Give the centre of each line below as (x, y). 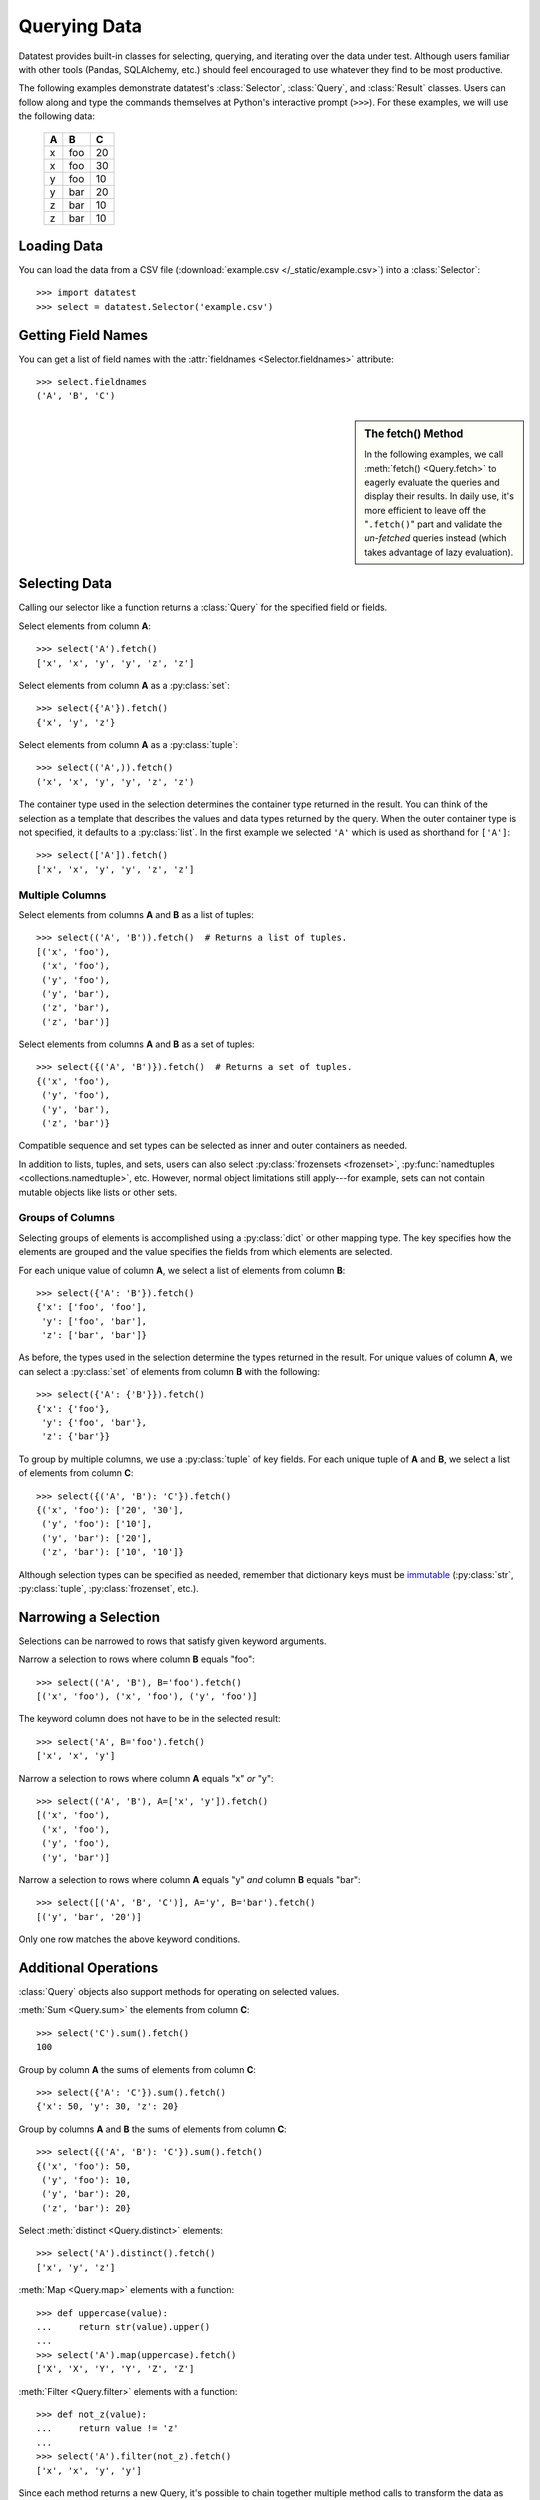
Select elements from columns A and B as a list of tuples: (136, 914)
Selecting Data (65, 583)
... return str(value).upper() (123, 2327)
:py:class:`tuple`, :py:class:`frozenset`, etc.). (108, 1588)
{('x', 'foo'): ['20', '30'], (110, 1510)
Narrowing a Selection (89, 1616)
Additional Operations (88, 1967)
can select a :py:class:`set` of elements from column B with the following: (169, 1371)
